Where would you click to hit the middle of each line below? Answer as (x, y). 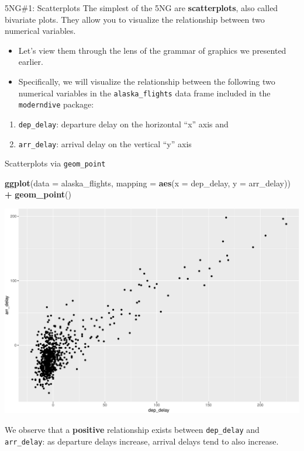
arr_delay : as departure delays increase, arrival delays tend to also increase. (142, 441)
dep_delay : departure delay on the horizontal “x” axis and (123, 124)
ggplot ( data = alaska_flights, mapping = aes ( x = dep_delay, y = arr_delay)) (148, 183)
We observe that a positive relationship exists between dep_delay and (132, 430)
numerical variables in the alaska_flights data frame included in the (144, 93)
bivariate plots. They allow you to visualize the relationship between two (135, 19)
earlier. (31, 62)
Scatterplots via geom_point (55, 163)
